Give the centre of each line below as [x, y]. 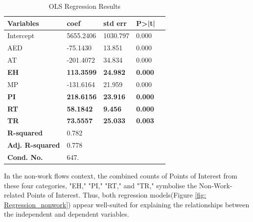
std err [115, 23]
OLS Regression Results [85, 6]
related [14, 195]
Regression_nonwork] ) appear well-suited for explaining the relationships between [127, 204]
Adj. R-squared [34, 145]
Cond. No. [25, 157]
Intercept [21, 35]
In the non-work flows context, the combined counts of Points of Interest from [121, 175]
